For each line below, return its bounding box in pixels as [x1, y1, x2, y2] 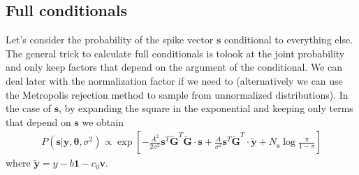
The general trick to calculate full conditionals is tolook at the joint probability [6, 45, 345, 60]
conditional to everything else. [224, 32, 353, 47]
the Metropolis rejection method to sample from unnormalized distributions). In [6, 87, 349, 101]
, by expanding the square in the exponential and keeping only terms [59, 101, 353, 115]
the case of [6, 101, 52, 115]
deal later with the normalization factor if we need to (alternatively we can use [6, 73, 343, 87]
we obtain [82, 114, 124, 129]
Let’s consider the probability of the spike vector [6, 32, 214, 47]
